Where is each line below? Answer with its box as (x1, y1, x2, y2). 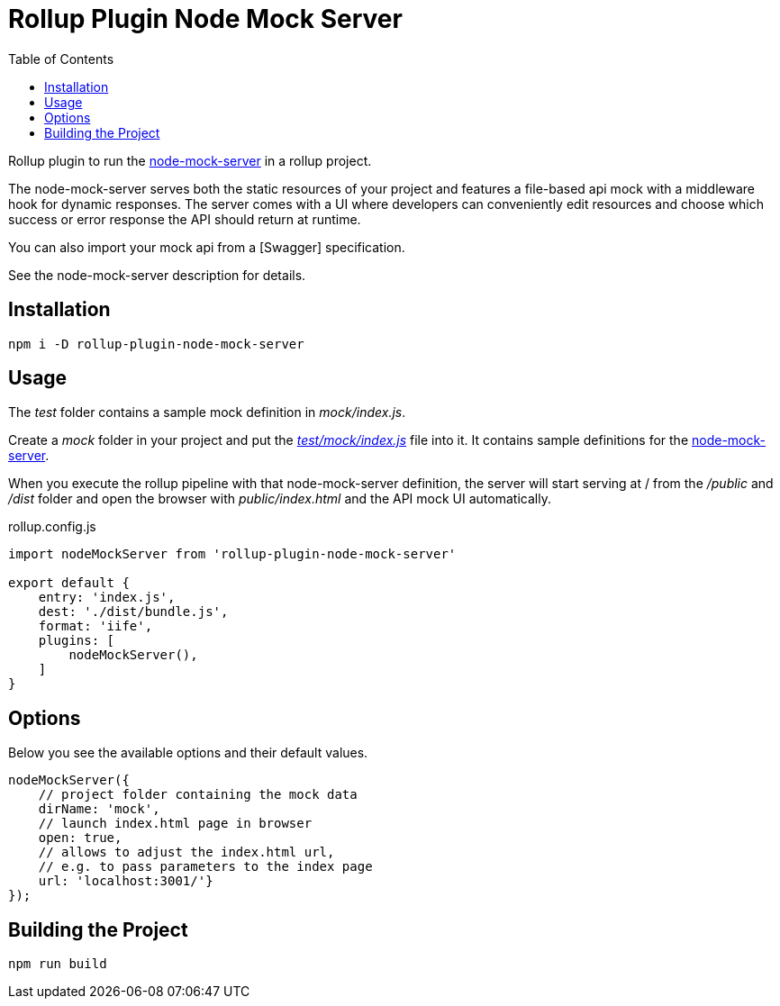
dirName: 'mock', (38, 802, 160, 817)
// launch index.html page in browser (38, 816, 313, 831)
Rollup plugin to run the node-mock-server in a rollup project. (8, 152, 372, 168)
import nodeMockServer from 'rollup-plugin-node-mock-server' (8, 547, 457, 562)
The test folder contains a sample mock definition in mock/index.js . (8, 404, 406, 421)
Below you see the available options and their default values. (8, 745, 368, 761)
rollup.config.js (8, 519, 96, 535)
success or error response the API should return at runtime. (8, 211, 361, 227)
